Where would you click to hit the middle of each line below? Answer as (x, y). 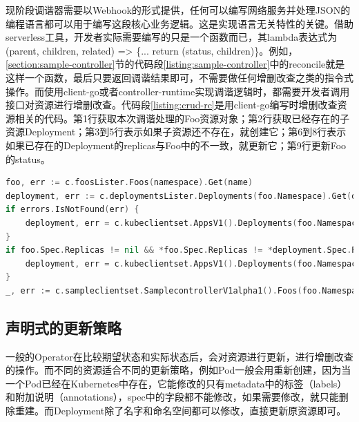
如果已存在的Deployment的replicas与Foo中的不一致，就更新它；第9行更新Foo (176, 145)
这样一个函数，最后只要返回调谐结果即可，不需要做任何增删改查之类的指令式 (179, 77)
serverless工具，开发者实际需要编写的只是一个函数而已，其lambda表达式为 (172, 37)
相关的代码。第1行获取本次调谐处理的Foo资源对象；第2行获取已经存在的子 (182, 118)
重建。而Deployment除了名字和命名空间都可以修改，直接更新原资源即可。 (181, 411)
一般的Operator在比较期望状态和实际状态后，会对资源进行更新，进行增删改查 (179, 356)
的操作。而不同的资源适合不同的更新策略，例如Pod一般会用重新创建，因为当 (178, 370)
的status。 (28, 159)
